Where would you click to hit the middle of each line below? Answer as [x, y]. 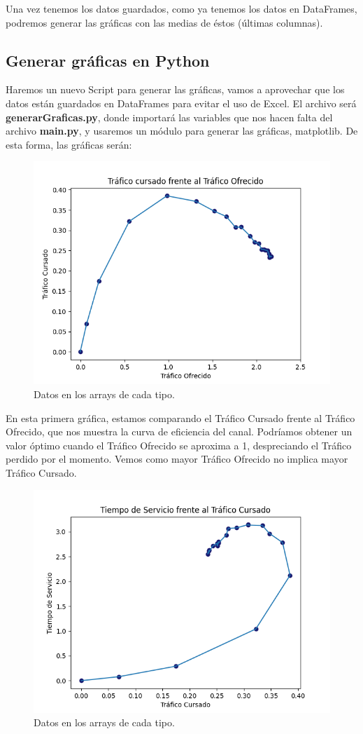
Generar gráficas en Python [108, 60]
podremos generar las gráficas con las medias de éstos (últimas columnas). [164, 22]
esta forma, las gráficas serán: [69, 144]
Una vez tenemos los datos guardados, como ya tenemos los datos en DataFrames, [181, 8]
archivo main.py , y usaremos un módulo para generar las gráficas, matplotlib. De [182, 131]
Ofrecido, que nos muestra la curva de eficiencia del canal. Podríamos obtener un [179, 431]
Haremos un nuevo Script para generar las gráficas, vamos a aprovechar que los [175, 89]
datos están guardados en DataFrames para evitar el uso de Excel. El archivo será [181, 103]
